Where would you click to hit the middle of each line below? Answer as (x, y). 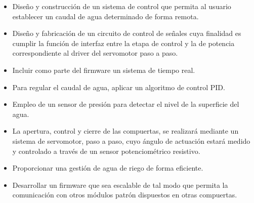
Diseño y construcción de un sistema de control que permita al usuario (122, 6)
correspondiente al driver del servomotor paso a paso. (95, 53)
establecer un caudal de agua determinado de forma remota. (105, 16)
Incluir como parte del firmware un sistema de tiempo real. (104, 70)
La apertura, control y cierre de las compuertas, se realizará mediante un (125, 131)
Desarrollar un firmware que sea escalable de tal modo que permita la (120, 185)
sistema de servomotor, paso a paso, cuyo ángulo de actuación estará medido (131, 140)
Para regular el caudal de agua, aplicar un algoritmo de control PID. (119, 87)
